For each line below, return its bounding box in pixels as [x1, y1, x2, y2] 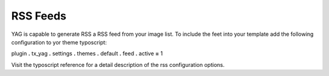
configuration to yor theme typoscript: [11, 38, 107, 46]
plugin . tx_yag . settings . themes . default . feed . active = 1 [11, 50, 163, 57]
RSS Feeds [11, 9, 67, 22]
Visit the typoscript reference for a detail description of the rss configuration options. [11, 61, 225, 68]
